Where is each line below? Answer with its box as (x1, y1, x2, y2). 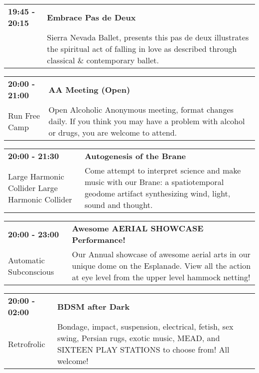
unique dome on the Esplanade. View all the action (72, 260, 251, 271)
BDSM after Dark (57, 300, 130, 312)
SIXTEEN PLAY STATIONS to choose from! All (57, 344, 230, 355)
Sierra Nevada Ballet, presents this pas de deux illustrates (47, 31, 249, 43)
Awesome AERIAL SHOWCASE (72, 222, 204, 234)
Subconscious (8, 265, 54, 277)
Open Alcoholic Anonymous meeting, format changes (48, 104, 234, 115)
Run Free (8, 109, 40, 121)
